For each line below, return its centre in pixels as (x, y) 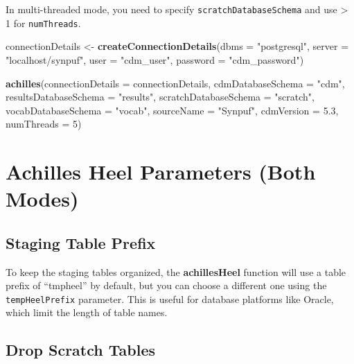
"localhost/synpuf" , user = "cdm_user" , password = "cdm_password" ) (155, 59)
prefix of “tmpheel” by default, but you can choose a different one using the (166, 285)
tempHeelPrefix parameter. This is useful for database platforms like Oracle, (170, 298)
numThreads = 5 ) (44, 124)
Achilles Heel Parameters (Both (161, 172)
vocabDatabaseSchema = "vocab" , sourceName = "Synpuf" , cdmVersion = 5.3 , (172, 110)
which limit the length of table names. (87, 312)
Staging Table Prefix (81, 242)
